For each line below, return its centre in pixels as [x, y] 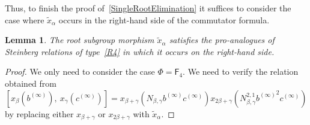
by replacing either [39, 113]
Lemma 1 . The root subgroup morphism [80, 40]
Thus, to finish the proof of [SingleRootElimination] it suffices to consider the [148, 8]
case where [25, 19]
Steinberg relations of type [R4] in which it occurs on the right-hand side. [140, 51]
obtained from [31, 83]
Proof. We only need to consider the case [80, 71]
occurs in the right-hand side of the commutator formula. [164, 19]
